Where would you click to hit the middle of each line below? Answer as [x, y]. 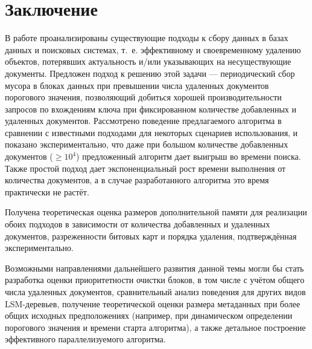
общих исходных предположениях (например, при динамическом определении [149, 315]
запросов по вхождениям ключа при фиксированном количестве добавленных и [151, 109]
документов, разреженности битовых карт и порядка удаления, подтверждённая [151, 236]
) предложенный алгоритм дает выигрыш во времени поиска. [189, 156]
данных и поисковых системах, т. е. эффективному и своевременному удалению [153, 49]
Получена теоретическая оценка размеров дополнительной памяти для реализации [156, 212]
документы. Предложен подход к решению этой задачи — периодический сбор [150, 73]
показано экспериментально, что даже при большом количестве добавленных [147, 144]
